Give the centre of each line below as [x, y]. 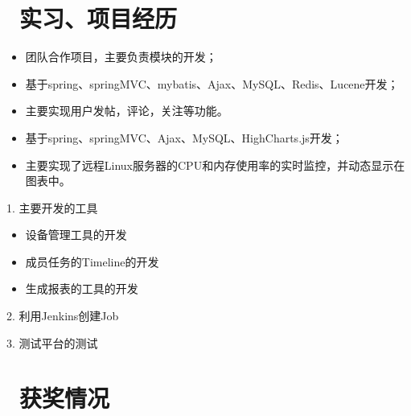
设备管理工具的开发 [76, 235]
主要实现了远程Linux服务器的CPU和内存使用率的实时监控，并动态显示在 [215, 165]
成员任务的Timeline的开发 [92, 261]
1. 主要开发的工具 [52, 207]
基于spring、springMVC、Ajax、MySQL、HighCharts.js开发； [184, 137]
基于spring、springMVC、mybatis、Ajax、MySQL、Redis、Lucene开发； [212, 83]
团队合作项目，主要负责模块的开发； [121, 57]
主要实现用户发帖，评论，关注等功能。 [127, 111]
